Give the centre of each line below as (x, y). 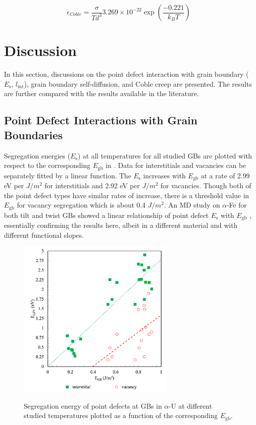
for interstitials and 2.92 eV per (92, 185)
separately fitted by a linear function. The (68, 175)
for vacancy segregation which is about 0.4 (81, 205)
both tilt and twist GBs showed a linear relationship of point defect (106, 215)
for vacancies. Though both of (206, 185)
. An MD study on (192, 205)
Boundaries (33, 134)
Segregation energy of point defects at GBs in (93, 405)
